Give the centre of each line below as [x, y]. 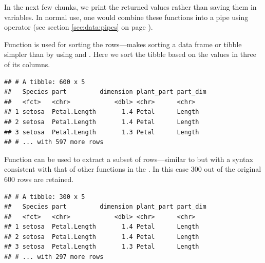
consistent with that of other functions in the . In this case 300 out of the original [133, 169]
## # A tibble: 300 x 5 [45, 197]
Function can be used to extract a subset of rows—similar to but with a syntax [129, 159]
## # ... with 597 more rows [54, 142]
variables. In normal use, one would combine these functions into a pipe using [126, 17]
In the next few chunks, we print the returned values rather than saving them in [130, 7]
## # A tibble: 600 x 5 [45, 82]
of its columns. [27, 64]
